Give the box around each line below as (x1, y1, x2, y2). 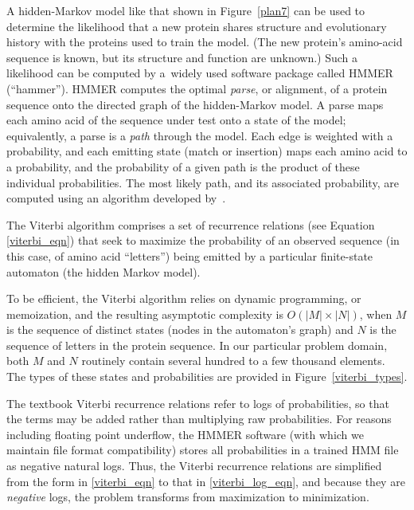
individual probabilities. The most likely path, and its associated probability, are (6, 174, 399, 190)
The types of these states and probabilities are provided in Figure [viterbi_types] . (6, 368, 408, 385)
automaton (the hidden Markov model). (6, 263, 201, 280)
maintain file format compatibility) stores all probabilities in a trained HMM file (6, 441, 399, 458)
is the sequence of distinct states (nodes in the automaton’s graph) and (6, 321, 353, 338)
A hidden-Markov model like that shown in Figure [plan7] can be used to (6, 2, 365, 18)
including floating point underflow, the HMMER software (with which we (6, 426, 364, 442)
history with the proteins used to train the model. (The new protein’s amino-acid (6, 33, 403, 50)
